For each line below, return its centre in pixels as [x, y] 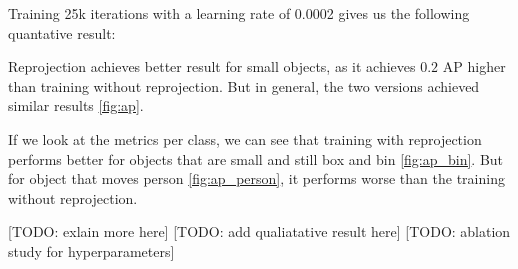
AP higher [474, 66]
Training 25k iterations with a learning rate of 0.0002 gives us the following [239, 13]
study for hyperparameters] [91, 250]
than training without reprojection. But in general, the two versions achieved [244, 85]
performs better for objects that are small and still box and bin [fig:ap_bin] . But [256, 158]
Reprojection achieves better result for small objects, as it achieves [212, 66]
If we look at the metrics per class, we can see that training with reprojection [245, 138]
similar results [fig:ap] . [76, 105]
